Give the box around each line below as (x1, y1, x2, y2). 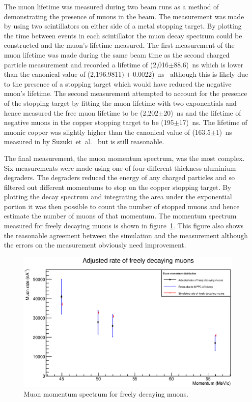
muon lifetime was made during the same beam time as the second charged (4, 49, 230, 60)
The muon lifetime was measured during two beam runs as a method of (4, 1, 219, 11)
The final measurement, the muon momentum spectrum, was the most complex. (4, 153, 245, 163)
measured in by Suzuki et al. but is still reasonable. (4, 136, 164, 147)
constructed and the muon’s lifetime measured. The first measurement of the (4, 40, 235, 50)
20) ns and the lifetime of (164, 107, 241, 118)
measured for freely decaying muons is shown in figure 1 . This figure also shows (4, 220, 244, 231)
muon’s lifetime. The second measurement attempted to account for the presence (4, 88, 247, 98)
